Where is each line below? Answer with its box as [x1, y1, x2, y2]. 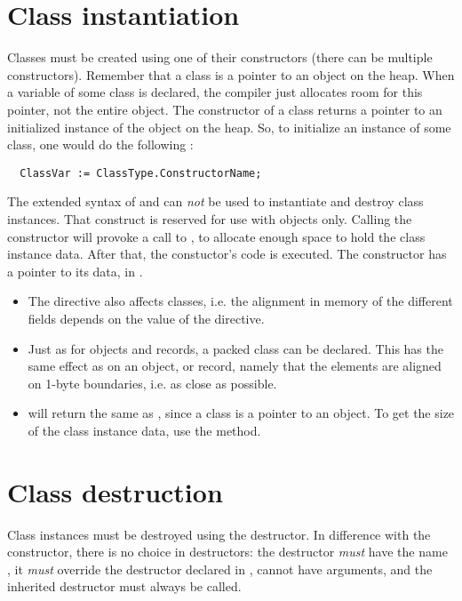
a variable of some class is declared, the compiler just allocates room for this [7, 83, 423, 101]
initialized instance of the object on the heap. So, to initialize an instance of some [7, 117, 451, 136]
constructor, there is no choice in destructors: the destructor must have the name [7, 542, 448, 561]
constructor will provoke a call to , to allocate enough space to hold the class [7, 227, 426, 245]
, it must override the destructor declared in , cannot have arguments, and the [7, 559, 433, 578]
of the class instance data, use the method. [28, 421, 261, 439]
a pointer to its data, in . [7, 261, 143, 280]
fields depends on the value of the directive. [28, 309, 265, 327]
